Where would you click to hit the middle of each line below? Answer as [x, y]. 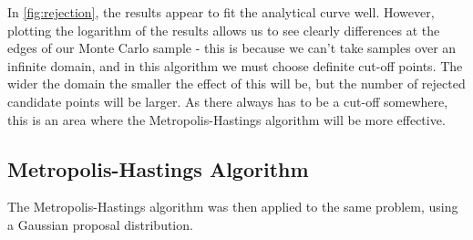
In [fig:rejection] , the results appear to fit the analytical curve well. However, [221, 12]
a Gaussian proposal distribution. [100, 224]
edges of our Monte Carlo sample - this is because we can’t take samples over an [232, 48]
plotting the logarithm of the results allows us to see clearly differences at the [224, 30]
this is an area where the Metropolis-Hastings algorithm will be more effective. [226, 119]
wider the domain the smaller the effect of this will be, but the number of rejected [236, 83]
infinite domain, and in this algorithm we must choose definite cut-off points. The [235, 65]
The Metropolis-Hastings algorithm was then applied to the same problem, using [233, 207]
